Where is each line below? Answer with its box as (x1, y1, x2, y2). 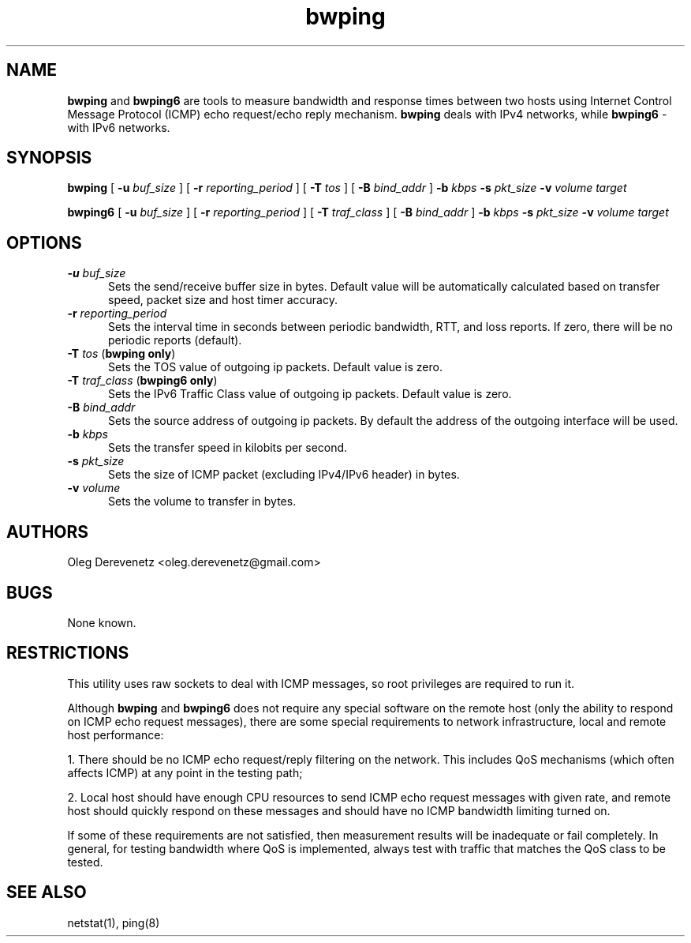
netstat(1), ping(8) (67, 915, 160, 930)
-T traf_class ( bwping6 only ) (67, 374, 218, 388)
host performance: (67, 727, 164, 742)
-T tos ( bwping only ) (67, 347, 176, 361)
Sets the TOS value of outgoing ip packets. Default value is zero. (108, 360, 443, 374)
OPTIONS (6, 232, 82, 253)
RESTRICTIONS (6, 643, 129, 663)
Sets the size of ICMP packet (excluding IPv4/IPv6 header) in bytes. (108, 468, 460, 482)
